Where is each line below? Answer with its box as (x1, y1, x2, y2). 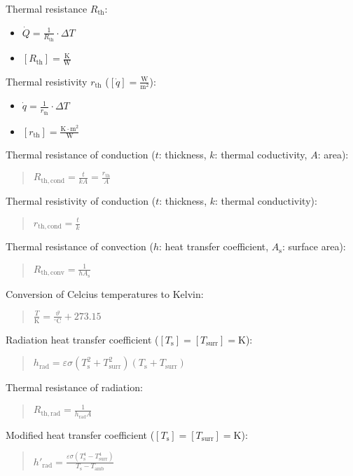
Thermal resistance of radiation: (6, 380, 143, 395)
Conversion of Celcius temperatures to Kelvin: (6, 286, 204, 301)
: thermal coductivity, (214, 147, 307, 162)
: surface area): (282, 239, 346, 254)
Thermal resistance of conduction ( (6, 147, 155, 162)
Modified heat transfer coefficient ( (6, 427, 155, 442)
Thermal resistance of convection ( (6, 239, 153, 254)
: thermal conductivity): (214, 193, 317, 208)
